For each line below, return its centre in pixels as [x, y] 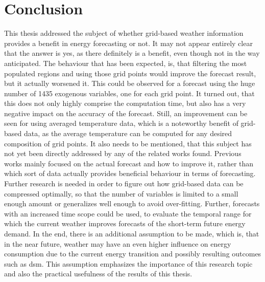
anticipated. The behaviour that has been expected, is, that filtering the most [126, 63]
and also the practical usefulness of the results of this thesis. [98, 274]
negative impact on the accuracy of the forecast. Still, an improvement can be [126, 113]
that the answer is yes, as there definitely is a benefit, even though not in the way [132, 53]
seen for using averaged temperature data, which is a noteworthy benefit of [121, 123]
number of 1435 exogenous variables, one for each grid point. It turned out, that [129, 93]
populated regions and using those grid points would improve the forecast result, [130, 73]
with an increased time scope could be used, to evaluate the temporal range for [128, 213]
